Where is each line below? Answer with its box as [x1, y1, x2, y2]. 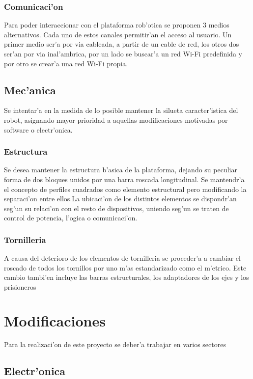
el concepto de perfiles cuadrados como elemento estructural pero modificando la [4, 184, 247, 194]
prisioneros [4, 281, 36, 292]
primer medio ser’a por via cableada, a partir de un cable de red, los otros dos [4, 39, 239, 49]
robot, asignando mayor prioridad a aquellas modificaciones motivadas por [4, 114, 228, 125]
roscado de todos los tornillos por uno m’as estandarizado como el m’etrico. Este [4, 262, 247, 272]
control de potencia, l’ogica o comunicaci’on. [4, 213, 138, 223]
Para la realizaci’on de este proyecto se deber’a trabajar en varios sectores [4, 339, 226, 349]
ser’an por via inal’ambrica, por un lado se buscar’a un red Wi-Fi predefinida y [4, 49, 242, 58]
